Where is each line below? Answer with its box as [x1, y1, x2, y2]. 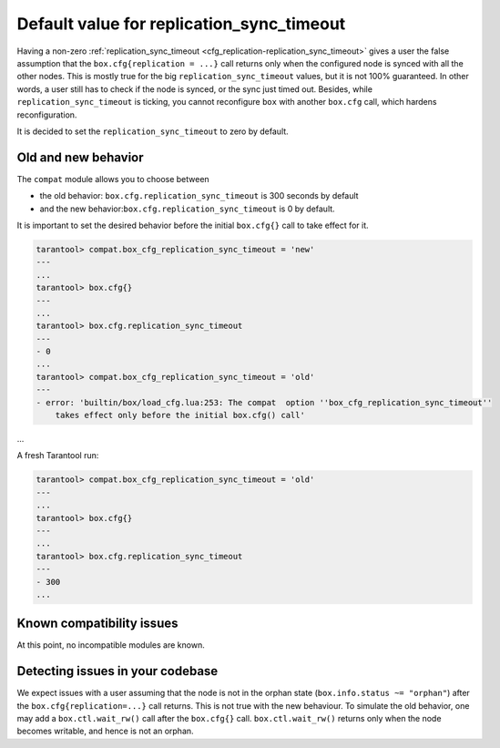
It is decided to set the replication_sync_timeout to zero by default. [16, 126, 289, 137]
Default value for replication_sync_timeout [16, 14, 346, 34]
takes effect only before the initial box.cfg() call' [55, 410, 305, 421]
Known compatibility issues [16, 616, 179, 631]
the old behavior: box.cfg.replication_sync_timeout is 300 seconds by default [39, 190, 359, 201]
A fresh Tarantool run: [16, 450, 99, 461]
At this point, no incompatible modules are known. [16, 640, 205, 651]
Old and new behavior [16, 149, 145, 165]
